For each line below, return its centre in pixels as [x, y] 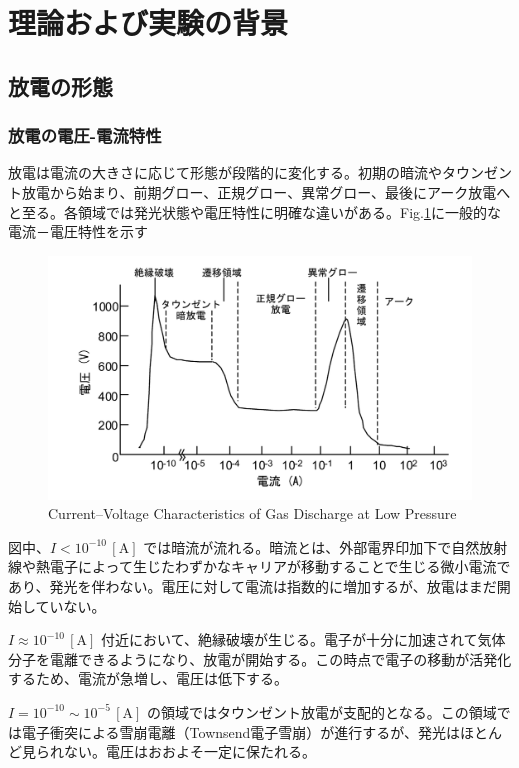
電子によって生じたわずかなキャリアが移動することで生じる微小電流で [280, 566]
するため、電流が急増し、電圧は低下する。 [148, 678]
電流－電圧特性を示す [78, 231]
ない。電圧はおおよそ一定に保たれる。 [189, 751]
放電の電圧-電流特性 [85, 135]
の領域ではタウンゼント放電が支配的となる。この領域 [322, 711]
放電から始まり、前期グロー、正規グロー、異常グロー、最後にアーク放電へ [266, 191]
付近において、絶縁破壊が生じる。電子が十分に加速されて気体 [303, 639]
